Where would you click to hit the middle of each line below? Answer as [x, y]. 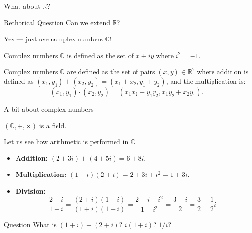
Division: [30, 190]
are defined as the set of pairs [111, 71]
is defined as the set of [100, 55]
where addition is [223, 71]
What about [22, 6]
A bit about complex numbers [49, 108]
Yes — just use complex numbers [53, 39]
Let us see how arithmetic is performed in [66, 142]
